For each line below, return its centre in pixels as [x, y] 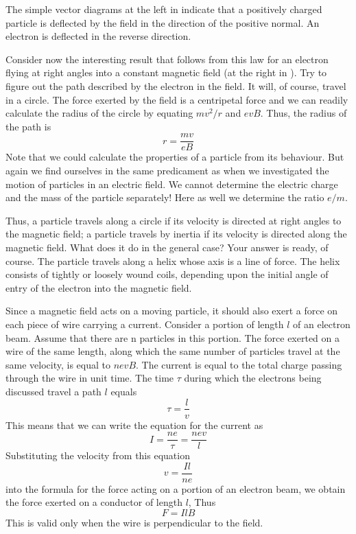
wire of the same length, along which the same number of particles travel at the [173, 351]
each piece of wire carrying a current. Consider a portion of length [145, 324]
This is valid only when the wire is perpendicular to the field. [134, 523]
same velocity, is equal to [58, 364]
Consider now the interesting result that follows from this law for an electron [167, 59]
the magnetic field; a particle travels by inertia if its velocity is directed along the [176, 234]
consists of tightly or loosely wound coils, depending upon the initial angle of [167, 274]
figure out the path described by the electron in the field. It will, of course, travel [176, 85]
